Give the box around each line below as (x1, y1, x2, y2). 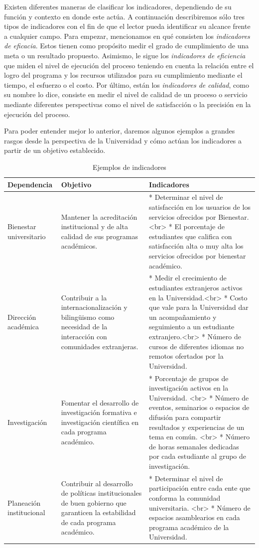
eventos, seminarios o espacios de (149, 402, 250, 412)
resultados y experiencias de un (149, 421, 245, 432)
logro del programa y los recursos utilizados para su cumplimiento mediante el (4, 70, 243, 80)
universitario (7, 231, 46, 241)
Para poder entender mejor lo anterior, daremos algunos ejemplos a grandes (4, 126, 235, 136)
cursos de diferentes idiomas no (149, 341, 244, 351)
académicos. (61, 241, 98, 251)
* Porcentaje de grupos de (149, 373, 229, 383)
